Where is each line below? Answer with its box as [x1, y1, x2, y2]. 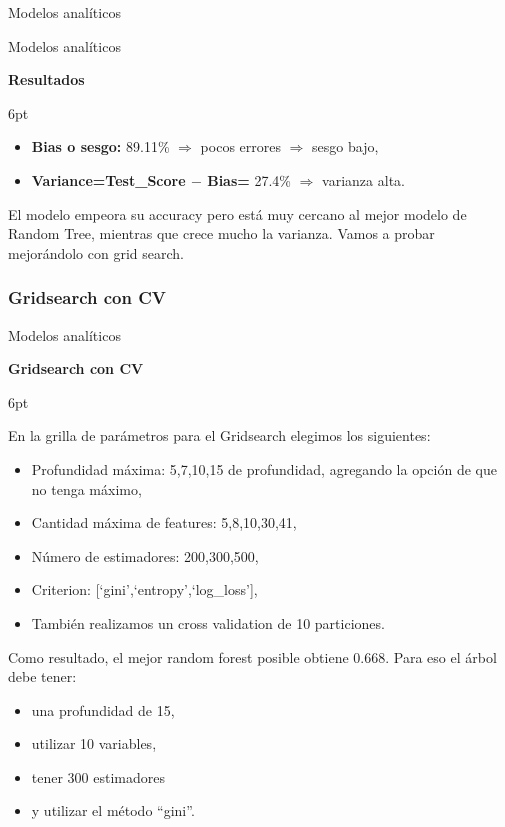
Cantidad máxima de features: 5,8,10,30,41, [31, 512, 297, 533]
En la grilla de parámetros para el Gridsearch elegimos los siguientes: [8, 425, 431, 446]
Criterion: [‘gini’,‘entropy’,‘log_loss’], [31, 579, 258, 600]
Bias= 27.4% [207, 169, 292, 190]
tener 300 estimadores [31, 766, 166, 787]
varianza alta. [322, 169, 405, 190]
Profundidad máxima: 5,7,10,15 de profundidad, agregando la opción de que [31, 458, 497, 479]
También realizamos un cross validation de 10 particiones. [31, 612, 385, 633]
